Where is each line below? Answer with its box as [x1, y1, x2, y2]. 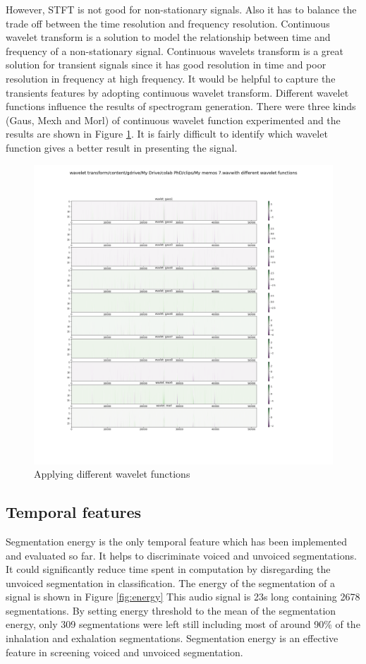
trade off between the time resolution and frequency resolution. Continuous [6, 16, 330, 30]
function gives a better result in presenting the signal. [6, 140, 238, 155]
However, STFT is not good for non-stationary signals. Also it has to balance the [6, 2, 357, 16]
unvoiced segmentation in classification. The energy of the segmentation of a [6, 575, 335, 590]
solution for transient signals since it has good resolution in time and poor [6, 57, 327, 72]
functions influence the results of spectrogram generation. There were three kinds [6, 99, 356, 114]
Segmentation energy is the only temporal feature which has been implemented [6, 533, 348, 548]
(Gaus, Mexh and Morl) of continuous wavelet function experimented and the [6, 112, 341, 127]
